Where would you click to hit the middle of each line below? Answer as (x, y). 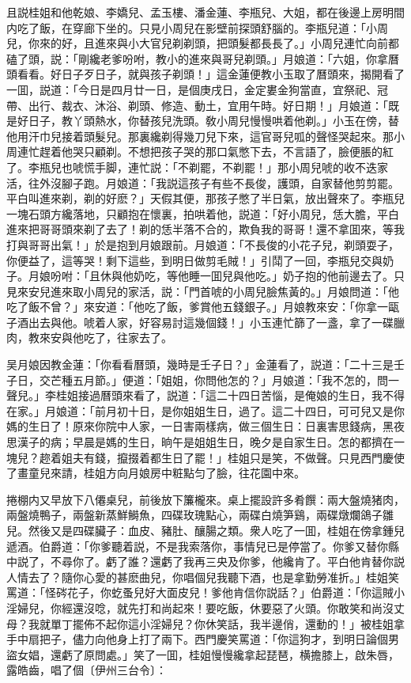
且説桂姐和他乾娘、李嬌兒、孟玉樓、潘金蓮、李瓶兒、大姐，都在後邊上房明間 (205, 12)
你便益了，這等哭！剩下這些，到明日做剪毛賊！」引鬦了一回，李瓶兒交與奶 (200, 260)
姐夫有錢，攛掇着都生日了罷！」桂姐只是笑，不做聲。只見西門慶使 (233, 457)
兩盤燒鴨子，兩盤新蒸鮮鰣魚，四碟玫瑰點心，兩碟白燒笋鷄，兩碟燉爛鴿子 (194, 515)
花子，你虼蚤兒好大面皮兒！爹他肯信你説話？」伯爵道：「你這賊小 (236, 592)
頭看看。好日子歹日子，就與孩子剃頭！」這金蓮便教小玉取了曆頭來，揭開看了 (205, 74)
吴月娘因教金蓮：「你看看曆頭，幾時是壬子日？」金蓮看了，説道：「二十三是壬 (205, 364)
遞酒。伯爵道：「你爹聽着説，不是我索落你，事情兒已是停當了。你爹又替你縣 (203, 546)
